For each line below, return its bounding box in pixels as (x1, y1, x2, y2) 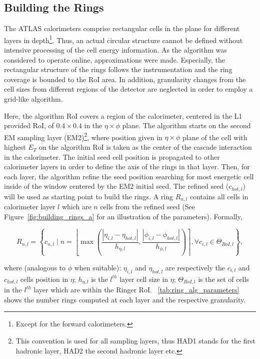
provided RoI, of (4, 120, 54, 131)
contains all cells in (189, 191, 248, 201)
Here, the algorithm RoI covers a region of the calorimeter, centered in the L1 (4, 110, 242, 121)
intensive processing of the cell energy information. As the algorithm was (4, 45, 227, 55)
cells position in (20, 273, 68, 284)
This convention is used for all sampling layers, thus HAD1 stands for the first (15, 335, 255, 345)
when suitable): (74, 262, 121, 272)
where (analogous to (4, 262, 66, 272)
